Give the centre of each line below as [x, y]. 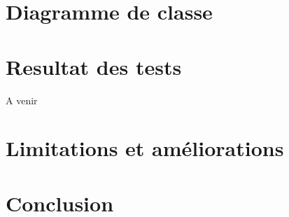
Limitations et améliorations [145, 148]
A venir [22, 100]
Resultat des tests [94, 66]
